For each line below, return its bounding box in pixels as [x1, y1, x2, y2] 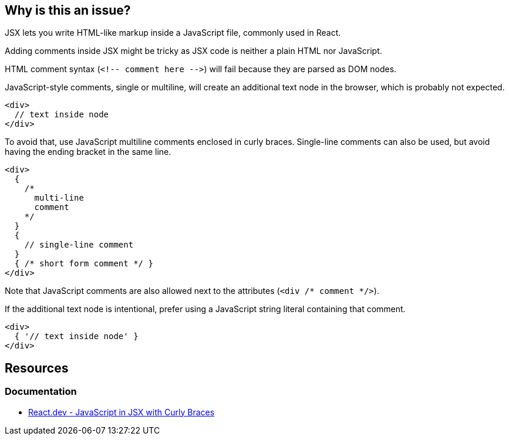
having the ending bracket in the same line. [5, 147, 171, 157]
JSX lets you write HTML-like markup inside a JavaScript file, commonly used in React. [5, 28, 341, 38]
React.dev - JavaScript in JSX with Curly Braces [28, 407, 215, 417]
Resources [5, 360, 69, 375]
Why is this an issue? [5, 3, 131, 18]
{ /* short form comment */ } [14, 259, 153, 269]
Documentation [5, 385, 77, 398]
